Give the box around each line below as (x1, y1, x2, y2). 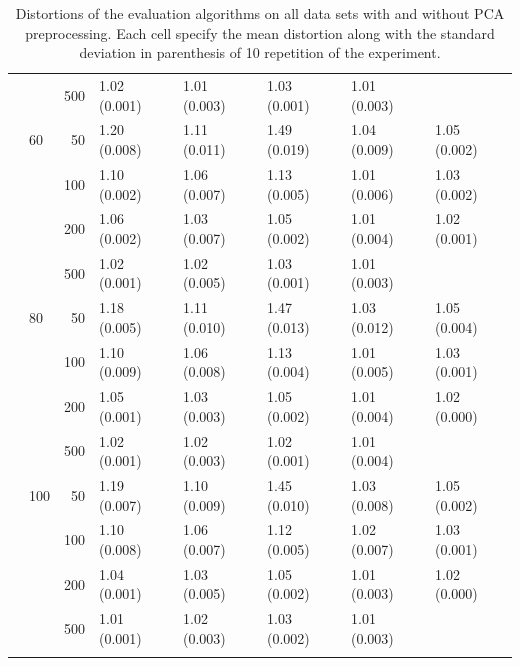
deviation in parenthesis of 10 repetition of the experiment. (79, 42, 441, 63)
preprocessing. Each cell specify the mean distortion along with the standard (25, 22, 495, 43)
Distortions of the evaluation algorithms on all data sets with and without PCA (15, 3, 505, 23)
